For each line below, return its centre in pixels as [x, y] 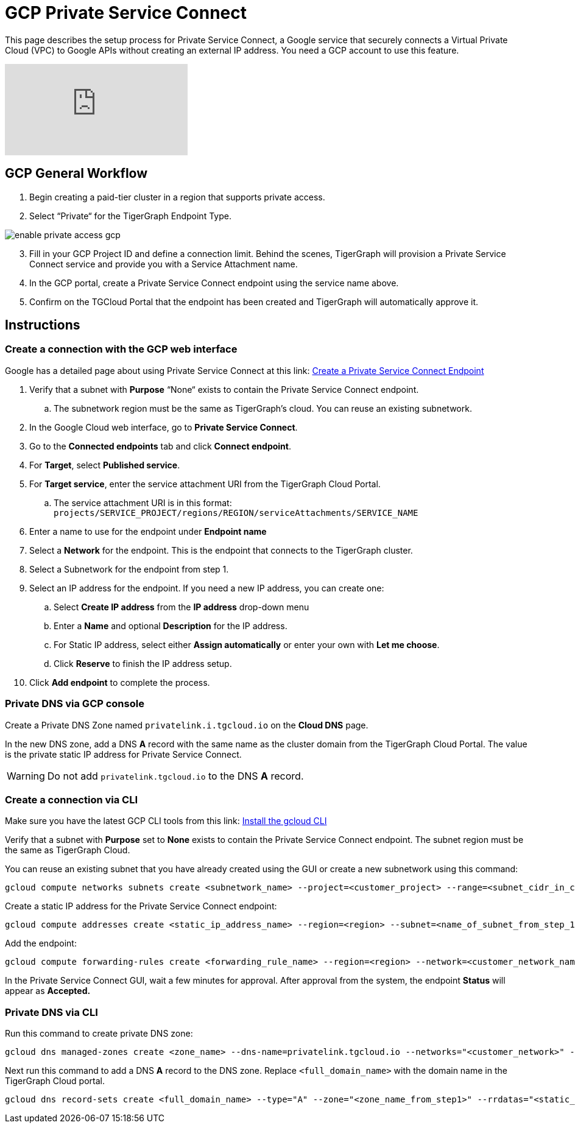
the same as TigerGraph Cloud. [68, 850]
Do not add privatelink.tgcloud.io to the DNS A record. [175, 776]
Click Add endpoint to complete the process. [120, 682]
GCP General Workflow [76, 174]
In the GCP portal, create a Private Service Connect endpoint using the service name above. [214, 283]
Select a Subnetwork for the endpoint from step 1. [129, 569]
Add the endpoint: [41, 943]
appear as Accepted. [48, 991]
